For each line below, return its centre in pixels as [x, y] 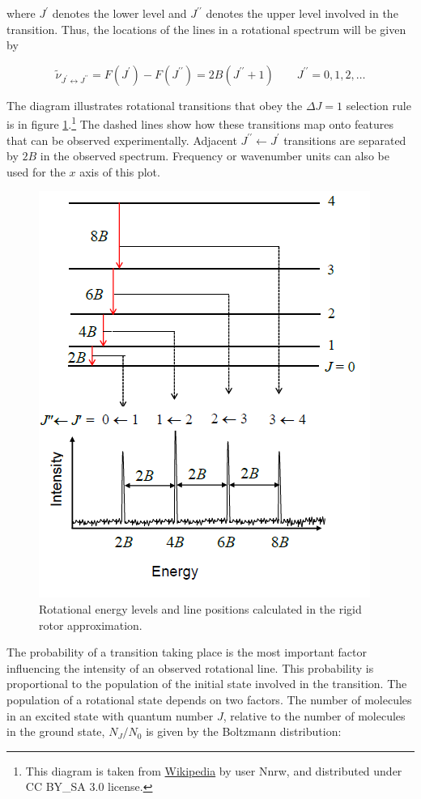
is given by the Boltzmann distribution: [244, 731]
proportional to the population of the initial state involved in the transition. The [207, 684]
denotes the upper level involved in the [302, 13]
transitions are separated [345, 140]
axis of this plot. [120, 171]
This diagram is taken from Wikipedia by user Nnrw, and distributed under [214, 770]
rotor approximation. [91, 625]
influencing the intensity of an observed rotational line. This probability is [190, 667]
